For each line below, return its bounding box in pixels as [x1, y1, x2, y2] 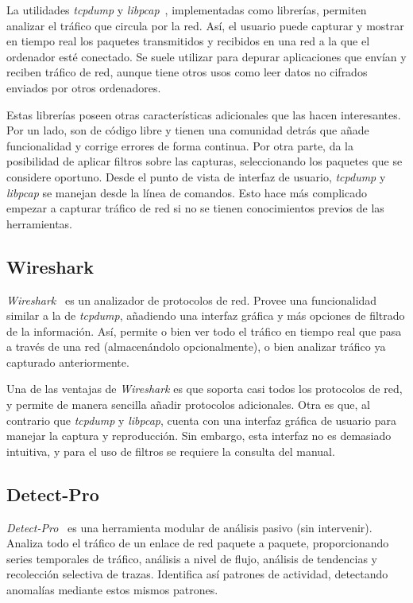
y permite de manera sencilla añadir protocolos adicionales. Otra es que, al [6, 396, 370, 413]
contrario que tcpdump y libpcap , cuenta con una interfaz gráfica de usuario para [6, 411, 396, 428]
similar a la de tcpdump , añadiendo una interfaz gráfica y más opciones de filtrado [6, 307, 405, 324]
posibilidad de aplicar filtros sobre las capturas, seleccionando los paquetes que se [6, 153, 403, 169]
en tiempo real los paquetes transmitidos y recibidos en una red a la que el [6, 33, 370, 49]
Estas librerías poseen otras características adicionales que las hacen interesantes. [6, 106, 401, 123]
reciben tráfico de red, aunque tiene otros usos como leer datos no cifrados [6, 64, 368, 80]
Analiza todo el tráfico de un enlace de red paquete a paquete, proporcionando [6, 535, 389, 551]
